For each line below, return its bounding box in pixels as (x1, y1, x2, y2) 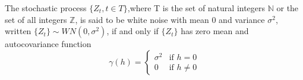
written (5, 25, 31, 37)
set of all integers (5, 13, 67, 25)
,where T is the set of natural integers (127, 2, 266, 14)
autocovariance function (5, 38, 91, 50)
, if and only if (106, 25, 159, 37)
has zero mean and (181, 25, 249, 37)
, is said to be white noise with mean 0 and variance (75, 13, 265, 25)
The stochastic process (5, 2, 87, 14)
